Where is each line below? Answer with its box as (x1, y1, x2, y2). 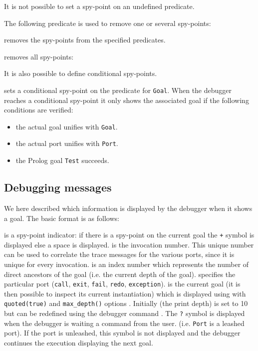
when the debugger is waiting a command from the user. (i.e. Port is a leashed (4, 317, 245, 328)
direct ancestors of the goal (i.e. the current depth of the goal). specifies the (4, 268, 236, 279)
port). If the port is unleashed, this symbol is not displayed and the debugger (4, 327, 241, 338)
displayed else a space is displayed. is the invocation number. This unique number (4, 239, 254, 249)
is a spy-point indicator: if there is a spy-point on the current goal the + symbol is (4, 229, 255, 240)
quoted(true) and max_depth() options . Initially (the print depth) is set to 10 (4, 298, 248, 308)
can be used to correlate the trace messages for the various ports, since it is (4, 249, 235, 259)
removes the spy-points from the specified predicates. (4, 34, 166, 45)
